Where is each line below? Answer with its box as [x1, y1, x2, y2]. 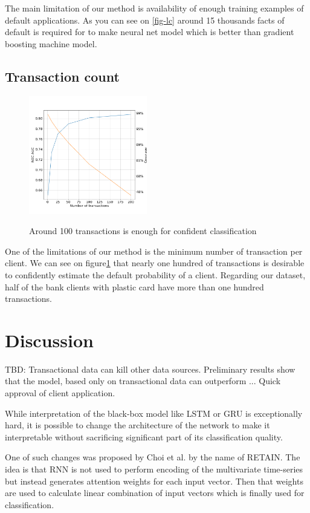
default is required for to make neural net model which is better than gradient [5, 25, 294, 38]
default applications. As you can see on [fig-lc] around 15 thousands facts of [5, 13, 285, 26]
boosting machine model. [5, 37, 97, 50]
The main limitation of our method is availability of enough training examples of [5, 2, 304, 14]
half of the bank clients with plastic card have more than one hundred [5, 280, 264, 293]
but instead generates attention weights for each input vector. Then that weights [5, 474, 303, 487]
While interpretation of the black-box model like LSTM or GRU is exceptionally [5, 407, 303, 419]
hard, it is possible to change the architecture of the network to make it [5, 419, 270, 431]
